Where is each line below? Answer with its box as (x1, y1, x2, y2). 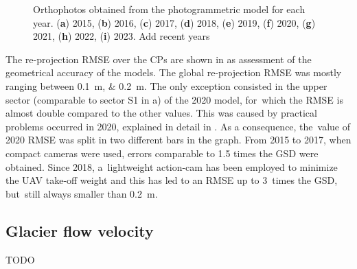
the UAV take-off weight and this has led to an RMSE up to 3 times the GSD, (5, 173, 338, 187)
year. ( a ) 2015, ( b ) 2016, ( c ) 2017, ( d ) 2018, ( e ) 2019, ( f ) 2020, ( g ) (33, 15, 316, 30)
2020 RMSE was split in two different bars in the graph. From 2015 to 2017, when (5, 132, 352, 147)
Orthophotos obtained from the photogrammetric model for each (33, 2, 306, 16)
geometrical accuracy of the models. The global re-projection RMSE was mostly (5, 65, 342, 80)
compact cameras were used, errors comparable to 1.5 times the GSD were (5, 145, 319, 160)
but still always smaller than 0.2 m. (5, 186, 158, 200)
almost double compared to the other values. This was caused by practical (5, 106, 317, 120)
